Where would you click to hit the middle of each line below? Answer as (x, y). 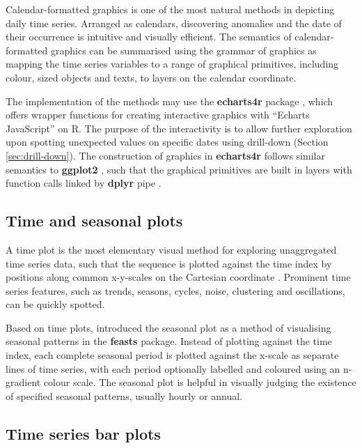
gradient (23, 382)
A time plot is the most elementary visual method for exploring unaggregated (171, 249)
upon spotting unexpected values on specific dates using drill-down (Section (167, 142)
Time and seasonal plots (94, 221)
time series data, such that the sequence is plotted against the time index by (169, 263)
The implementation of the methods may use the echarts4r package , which (170, 101)
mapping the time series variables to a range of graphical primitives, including (172, 64)
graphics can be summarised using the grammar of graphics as (183, 50)
